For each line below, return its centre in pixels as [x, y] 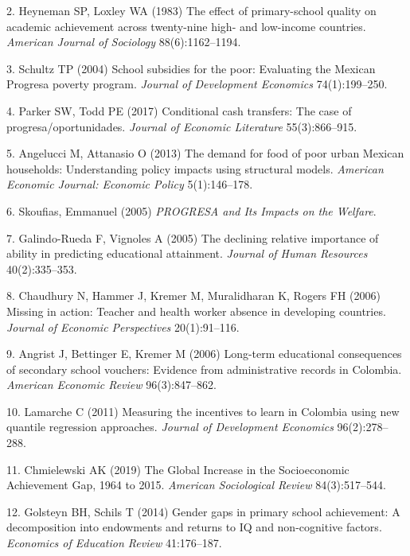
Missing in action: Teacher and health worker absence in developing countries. [196, 311]
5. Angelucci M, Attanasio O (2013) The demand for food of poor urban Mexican [205, 153]
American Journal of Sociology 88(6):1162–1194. [124, 42]
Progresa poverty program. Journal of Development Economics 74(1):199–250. [197, 84]
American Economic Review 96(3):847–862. [111, 385]
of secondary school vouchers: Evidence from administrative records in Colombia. [204, 369]
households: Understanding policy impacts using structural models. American [195, 168]
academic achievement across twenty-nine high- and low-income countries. [186, 26]
